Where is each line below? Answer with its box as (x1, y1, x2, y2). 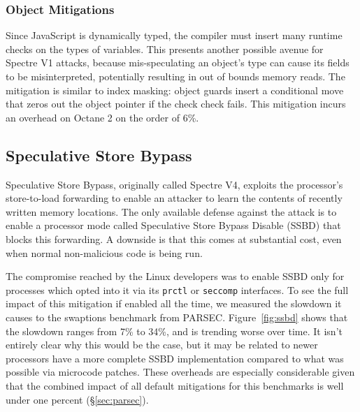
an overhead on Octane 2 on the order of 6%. (6, 110, 199, 124)
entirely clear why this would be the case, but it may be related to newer (6, 337, 318, 352)
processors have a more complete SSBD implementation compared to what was (6, 351, 344, 365)
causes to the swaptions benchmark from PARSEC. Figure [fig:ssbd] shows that (6, 309, 348, 324)
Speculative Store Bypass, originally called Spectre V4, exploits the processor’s (6, 177, 343, 191)
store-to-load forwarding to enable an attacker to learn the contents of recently (6, 191, 343, 205)
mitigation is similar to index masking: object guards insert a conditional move (6, 82, 344, 97)
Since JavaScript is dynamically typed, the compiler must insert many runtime (6, 28, 343, 43)
